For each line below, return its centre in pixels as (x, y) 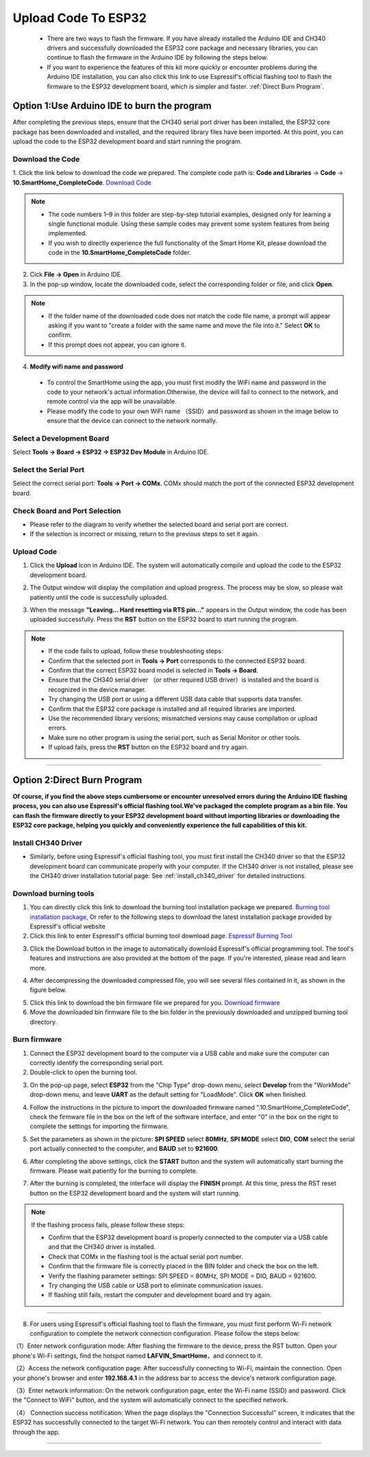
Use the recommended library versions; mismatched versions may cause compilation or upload (183, 718)
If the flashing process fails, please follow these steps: (108, 1224)
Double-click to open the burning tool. (84, 1072)
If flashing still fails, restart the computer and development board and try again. (160, 1295)
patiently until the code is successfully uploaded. (99, 597)
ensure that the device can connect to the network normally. (132, 421)
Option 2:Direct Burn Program (77, 780)
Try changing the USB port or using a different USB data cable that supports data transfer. (175, 699)
